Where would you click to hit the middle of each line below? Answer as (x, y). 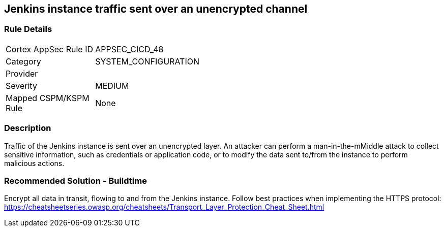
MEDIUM (112, 86)
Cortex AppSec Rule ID (50, 49)
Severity (21, 86)
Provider (22, 73)
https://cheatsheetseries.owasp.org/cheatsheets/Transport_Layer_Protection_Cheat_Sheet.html (164, 207)
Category (23, 61)
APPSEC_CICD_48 (129, 49)
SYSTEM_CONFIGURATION (147, 61)
